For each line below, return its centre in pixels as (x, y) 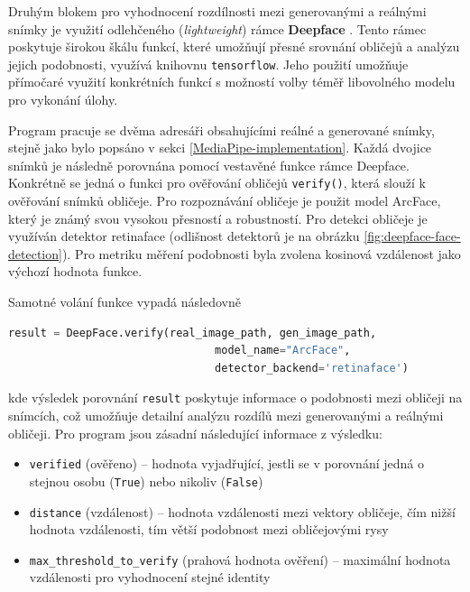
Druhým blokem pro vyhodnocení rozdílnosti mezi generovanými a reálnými (217, 11)
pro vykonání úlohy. (63, 100)
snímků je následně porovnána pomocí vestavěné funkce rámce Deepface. (209, 165)
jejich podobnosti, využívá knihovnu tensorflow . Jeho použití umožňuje (208, 64)
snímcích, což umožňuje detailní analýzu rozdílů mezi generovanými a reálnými (226, 416)
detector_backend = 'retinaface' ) (312, 368)
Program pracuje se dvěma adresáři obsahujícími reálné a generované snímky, (221, 129)
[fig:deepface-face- (412, 236)
